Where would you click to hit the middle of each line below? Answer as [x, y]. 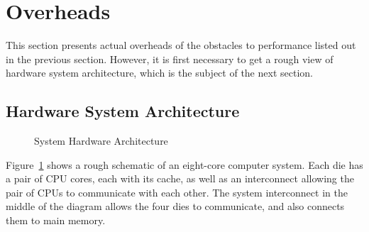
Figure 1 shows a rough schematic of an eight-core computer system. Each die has [184, 164]
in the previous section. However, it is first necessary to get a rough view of [170, 59]
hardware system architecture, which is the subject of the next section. [159, 73]
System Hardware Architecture [101, 141]
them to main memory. [56, 220]
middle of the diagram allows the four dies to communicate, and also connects [175, 206]
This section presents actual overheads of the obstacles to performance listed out [181, 45]
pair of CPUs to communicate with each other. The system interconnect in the [177, 192]
